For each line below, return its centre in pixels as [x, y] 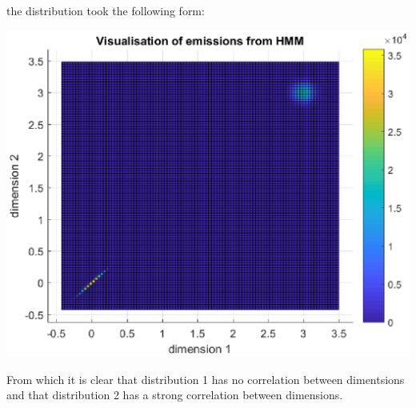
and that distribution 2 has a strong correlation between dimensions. [175, 395]
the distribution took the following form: [106, 10]
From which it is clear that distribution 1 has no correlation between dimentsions [206, 379]
